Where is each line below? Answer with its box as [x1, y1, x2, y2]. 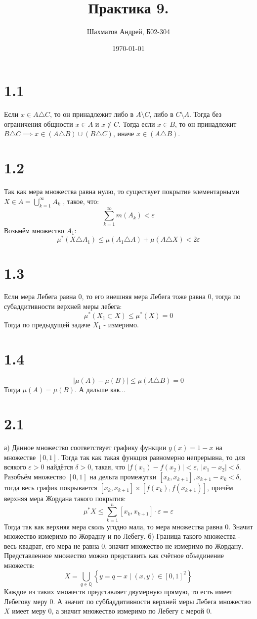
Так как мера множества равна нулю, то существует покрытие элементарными [4, 186, 240, 197]
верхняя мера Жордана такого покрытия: [4, 493, 126, 503]
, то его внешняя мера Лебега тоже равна [82, 291, 206, 302]
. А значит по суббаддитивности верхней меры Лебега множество [53, 596, 251, 606]
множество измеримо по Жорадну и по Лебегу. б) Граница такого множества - [4, 531, 241, 541]
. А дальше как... [75, 384, 126, 395]
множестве [4, 452, 36, 462]
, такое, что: [63, 196, 99, 206]
